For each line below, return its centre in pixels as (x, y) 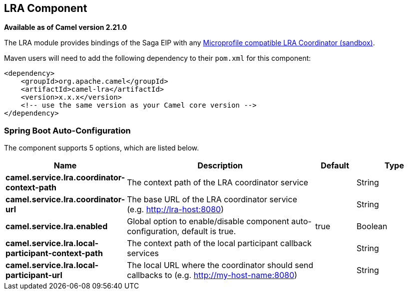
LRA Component (46, 8)
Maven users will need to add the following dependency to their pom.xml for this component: (158, 58)
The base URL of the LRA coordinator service (212, 200)
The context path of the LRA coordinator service (218, 183)
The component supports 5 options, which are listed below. (102, 148)
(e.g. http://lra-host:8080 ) (175, 210)
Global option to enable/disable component (208, 221)
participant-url (34, 275)
